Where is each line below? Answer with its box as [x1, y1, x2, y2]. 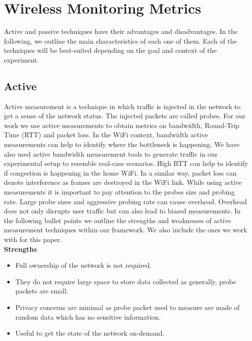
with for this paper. [4, 234, 62, 244]
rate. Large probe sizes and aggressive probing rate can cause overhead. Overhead [4, 196, 247, 206]
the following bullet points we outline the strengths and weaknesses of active [4, 215, 231, 225]
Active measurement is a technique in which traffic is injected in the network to [4, 101, 241, 111]
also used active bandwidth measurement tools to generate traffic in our [4, 148, 218, 159]
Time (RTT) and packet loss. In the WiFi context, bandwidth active [4, 130, 208, 140]
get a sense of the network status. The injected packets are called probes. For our [4, 111, 246, 121]
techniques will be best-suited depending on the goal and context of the [4, 45, 217, 55]
